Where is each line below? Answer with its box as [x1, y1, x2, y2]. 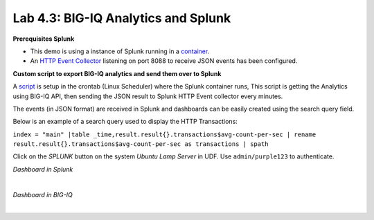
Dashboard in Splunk [12, 165, 73, 173]
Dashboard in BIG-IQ [12, 190, 73, 199]
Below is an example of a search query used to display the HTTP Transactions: [12, 118, 238, 126]
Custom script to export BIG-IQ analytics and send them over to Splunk [12, 69, 222, 77]
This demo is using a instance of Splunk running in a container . [30, 47, 210, 55]
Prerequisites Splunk [12, 35, 75, 43]
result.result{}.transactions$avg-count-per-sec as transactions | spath [12, 140, 269, 148]
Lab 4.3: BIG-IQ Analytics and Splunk [12, 10, 231, 26]
